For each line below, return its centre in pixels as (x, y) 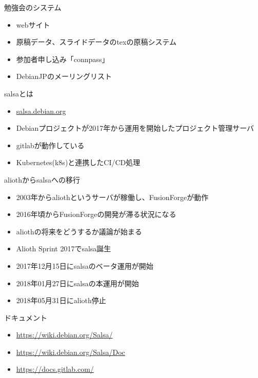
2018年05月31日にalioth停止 (61, 300)
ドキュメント (26, 317)
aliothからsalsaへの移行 (42, 179)
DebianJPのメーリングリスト (64, 76)
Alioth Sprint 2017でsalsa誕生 (64, 248)
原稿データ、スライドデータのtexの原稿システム (96, 42)
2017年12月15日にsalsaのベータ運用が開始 (85, 265)
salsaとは (19, 93)
